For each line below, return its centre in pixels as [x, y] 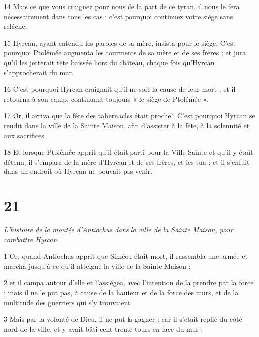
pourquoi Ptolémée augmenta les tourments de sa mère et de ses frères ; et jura [125, 53]
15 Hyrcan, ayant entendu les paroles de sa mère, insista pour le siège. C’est [120, 43]
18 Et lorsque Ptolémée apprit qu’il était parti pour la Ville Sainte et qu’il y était [129, 152]
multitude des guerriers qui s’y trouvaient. [68, 302]
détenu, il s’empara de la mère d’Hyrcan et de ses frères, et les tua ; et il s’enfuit [127, 161]
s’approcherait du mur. [39, 72]
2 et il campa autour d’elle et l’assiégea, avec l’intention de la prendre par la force [129, 282]
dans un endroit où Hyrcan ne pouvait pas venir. [78, 171]
